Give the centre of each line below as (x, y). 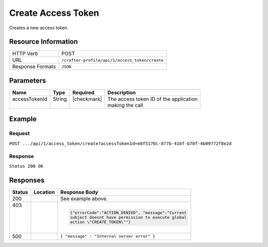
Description (122, 93)
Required (83, 93)
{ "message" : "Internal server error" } (108, 236)
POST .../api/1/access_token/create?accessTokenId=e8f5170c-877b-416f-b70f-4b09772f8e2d (120, 143)
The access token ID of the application (153, 99)
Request (19, 134)
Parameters (28, 80)
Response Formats (34, 67)
